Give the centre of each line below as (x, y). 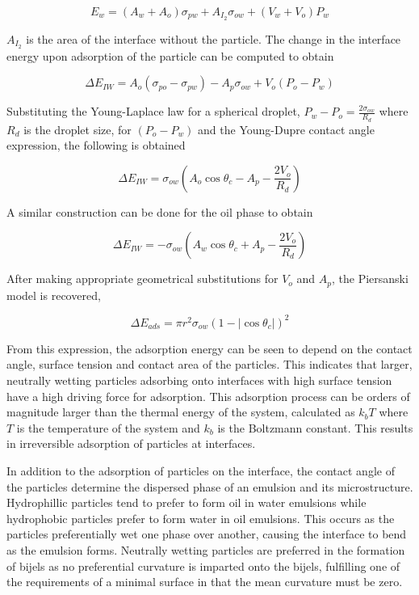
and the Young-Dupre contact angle (286, 129)
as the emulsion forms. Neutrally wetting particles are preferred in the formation (206, 550)
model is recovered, (54, 295)
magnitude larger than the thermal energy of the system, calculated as (181, 412)
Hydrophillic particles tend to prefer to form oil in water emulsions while (186, 502)
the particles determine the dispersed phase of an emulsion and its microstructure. (210, 486)
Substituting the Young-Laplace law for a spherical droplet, (153, 111)
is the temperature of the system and (108, 427)
